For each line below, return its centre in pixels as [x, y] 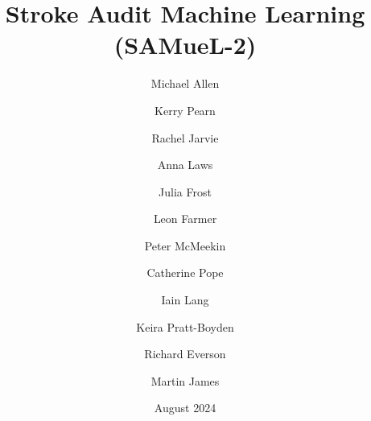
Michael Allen [185, 83]
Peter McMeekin [185, 245]
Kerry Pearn [185, 110]
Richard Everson [185, 354]
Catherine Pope [185, 272]
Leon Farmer [185, 219]
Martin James [185, 380]
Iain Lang [185, 300]
